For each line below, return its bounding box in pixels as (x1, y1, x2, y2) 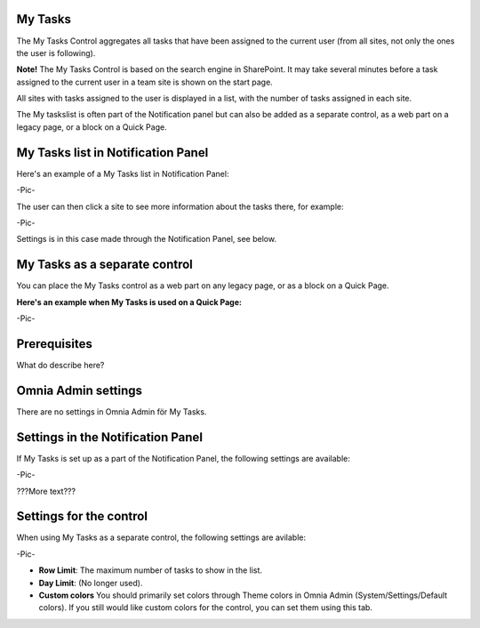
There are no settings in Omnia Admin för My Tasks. (16, 406, 207, 417)
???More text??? (16, 486, 76, 496)
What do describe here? (16, 359, 105, 370)
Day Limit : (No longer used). (38, 577, 143, 588)
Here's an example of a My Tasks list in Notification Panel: (16, 168, 229, 179)
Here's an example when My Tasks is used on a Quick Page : (16, 296, 242, 307)
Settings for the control (16, 509, 148, 524)
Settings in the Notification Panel (16, 430, 204, 445)
